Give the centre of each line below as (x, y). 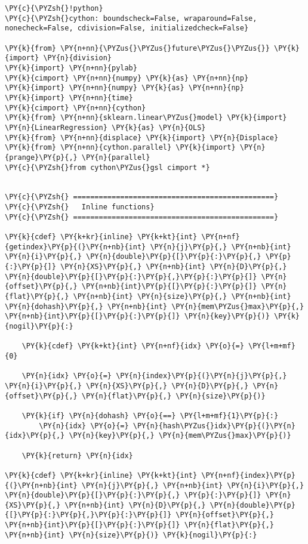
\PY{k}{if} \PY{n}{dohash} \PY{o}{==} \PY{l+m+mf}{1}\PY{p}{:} (150, 415)
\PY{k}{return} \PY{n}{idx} (77, 455)
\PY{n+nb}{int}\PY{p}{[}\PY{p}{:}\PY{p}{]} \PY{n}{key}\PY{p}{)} (137, 316)
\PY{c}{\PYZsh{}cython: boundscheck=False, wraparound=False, (131, 18)
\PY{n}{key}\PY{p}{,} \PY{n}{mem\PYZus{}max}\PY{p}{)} (180, 436)
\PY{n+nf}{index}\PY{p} (248, 475)
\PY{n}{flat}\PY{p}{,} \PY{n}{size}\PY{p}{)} (173, 396)
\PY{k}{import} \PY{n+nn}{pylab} (71, 68)
